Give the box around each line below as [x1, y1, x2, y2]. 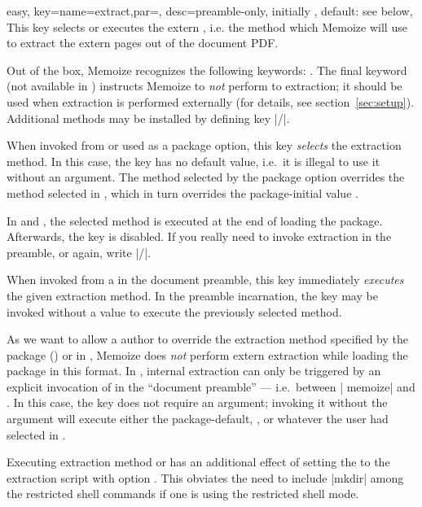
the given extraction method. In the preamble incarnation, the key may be [7, 286, 378, 304]
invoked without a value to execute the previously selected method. [7, 303, 342, 320]
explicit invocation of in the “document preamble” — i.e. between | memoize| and [7, 378, 415, 395]
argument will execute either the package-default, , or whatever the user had [7, 410, 389, 427]
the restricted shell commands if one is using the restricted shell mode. [7, 485, 359, 502]
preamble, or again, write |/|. [7, 243, 152, 260]
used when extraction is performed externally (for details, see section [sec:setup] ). [7, 93, 415, 110]
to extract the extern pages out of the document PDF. [7, 34, 279, 51]
